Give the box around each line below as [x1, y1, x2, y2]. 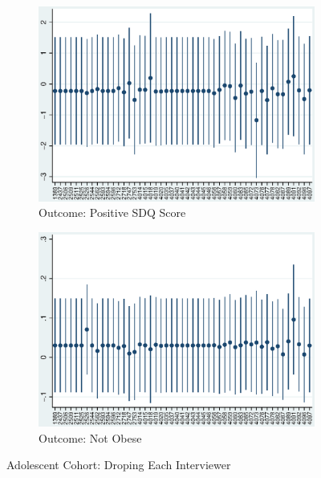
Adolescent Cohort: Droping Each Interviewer [6, 456, 231, 473]
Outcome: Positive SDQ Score [39, 204, 186, 221]
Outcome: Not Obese [39, 429, 142, 446]
